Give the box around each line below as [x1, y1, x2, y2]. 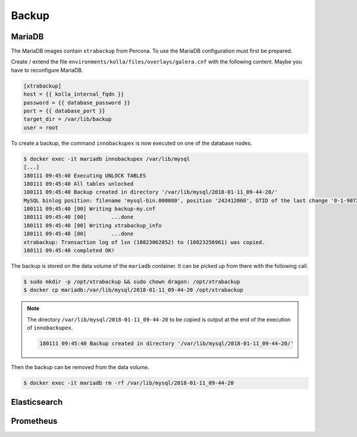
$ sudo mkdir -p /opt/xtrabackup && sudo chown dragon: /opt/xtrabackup [23, 279, 240, 285]
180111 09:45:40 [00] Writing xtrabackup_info [23, 222, 162, 229]
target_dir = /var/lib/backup [23, 116, 112, 123]
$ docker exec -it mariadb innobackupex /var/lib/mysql [23, 155, 190, 162]
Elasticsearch [11, 397, 63, 407]
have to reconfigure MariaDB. [11, 66, 83, 74]
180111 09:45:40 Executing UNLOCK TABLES [23, 172, 146, 179]
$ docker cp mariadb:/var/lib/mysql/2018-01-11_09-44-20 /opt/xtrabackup [23, 286, 243, 294]
